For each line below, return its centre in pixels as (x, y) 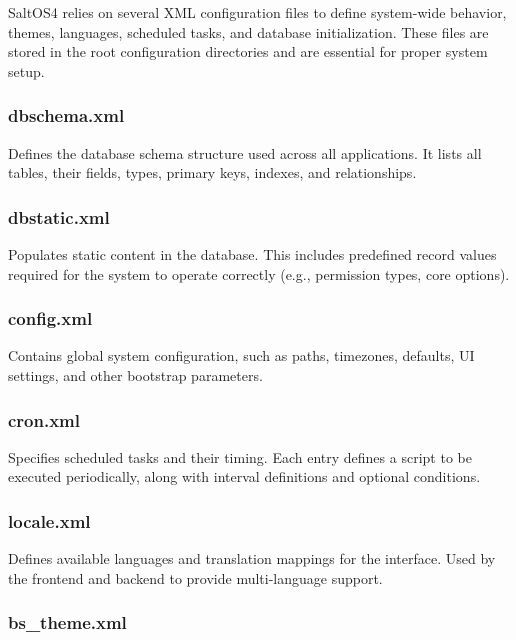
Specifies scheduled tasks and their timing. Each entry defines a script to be (240, 456)
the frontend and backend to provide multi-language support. (195, 577)
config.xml (50, 318)
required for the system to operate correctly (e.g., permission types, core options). (259, 273)
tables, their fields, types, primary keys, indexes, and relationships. (212, 172)
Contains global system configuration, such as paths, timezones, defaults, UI (241, 355)
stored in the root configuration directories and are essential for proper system (248, 51)
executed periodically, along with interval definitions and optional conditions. (244, 476)
